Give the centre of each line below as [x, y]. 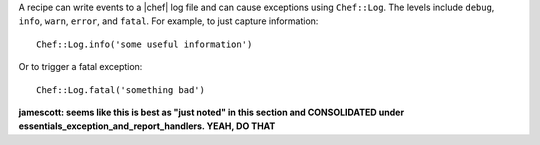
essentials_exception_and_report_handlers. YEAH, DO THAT [147, 126]
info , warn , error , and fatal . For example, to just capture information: [168, 21]
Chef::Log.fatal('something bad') [120, 89]
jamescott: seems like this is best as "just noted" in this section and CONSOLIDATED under [211, 112]
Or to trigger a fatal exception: [80, 67]
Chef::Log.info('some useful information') [144, 44]
